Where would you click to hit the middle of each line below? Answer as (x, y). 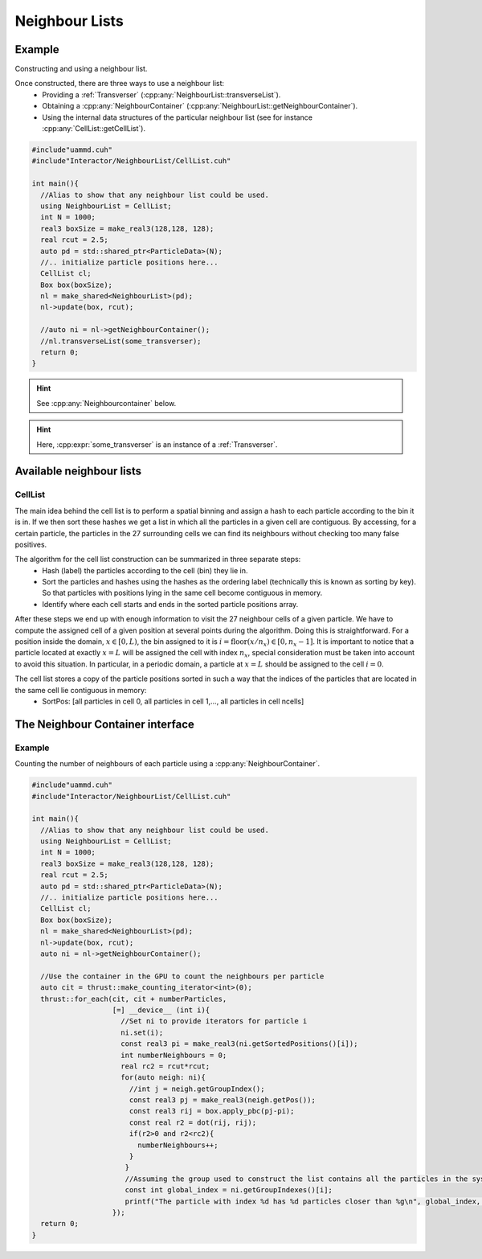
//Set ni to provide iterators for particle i (214, 1021)
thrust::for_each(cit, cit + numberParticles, (134, 999)
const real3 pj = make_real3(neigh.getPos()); (223, 1100)
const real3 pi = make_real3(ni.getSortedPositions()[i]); (239, 1044)
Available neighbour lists (78, 472)
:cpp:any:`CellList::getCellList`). (94, 129)
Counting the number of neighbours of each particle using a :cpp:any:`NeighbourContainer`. (167, 764)
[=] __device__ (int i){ (161, 1010)
